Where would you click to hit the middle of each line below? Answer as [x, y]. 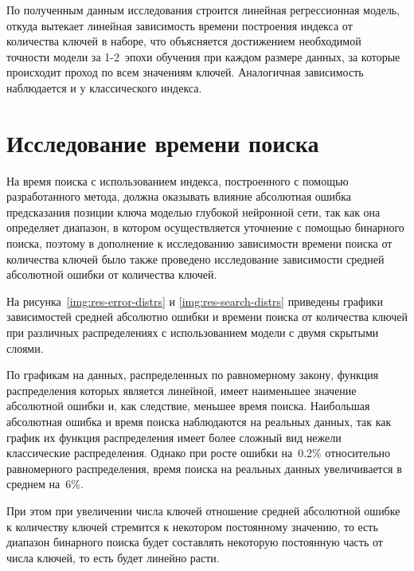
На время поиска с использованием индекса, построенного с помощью [178, 180]
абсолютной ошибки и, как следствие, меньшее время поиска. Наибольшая [188, 406]
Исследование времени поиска [163, 142]
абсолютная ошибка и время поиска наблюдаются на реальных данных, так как [199, 421]
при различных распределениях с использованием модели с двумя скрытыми [193, 332]
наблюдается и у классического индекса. [104, 87]
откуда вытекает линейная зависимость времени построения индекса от [180, 25]
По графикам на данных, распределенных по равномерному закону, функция [193, 375]
